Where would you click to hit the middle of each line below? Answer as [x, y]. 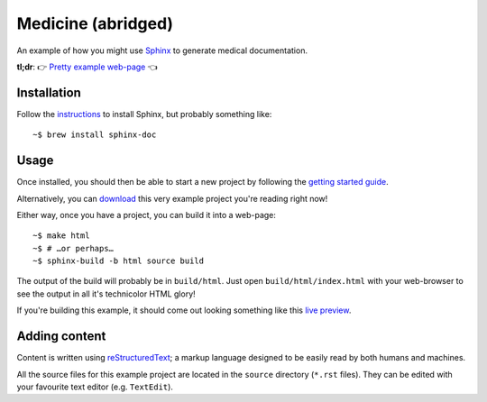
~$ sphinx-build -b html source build [119, 261]
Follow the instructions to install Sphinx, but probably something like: [144, 114]
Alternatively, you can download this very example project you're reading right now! [172, 198]
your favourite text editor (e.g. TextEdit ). [95, 387]
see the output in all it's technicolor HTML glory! [106, 294]
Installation [49, 92]
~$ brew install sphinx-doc [95, 135]
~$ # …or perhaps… [74, 248]
